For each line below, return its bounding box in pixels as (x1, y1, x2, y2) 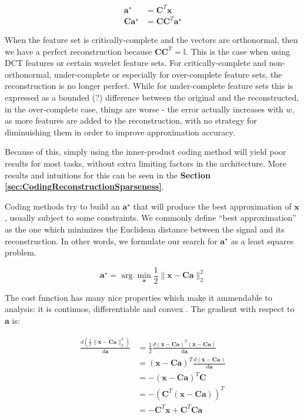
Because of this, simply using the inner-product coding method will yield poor (5, 145, 286, 158)
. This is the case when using (186, 45, 290, 57)
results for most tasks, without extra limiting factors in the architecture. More (5, 157, 287, 169)
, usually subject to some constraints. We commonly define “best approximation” (5, 211, 296, 224)
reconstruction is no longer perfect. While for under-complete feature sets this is (5, 79, 293, 92)
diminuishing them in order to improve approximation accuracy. (5, 125, 235, 138)
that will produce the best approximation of (133, 200, 292, 212)
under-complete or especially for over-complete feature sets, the (54, 68, 282, 80)
